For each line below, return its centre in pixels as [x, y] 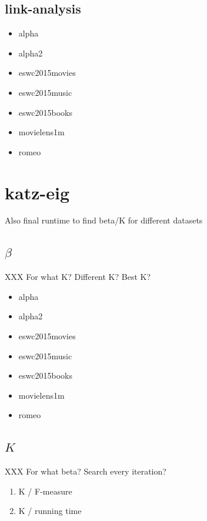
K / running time [50, 511]
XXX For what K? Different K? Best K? [78, 277]
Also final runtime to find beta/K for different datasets [104, 220]
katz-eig [37, 192]
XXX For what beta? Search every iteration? [86, 471]
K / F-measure [45, 491]
